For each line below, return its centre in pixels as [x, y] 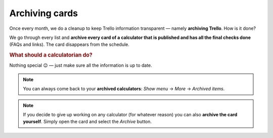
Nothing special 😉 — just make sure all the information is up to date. [81, 65]
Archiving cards [44, 13]
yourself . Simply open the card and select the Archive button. [87, 122]
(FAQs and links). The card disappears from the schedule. [70, 44]
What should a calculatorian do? [51, 55]
